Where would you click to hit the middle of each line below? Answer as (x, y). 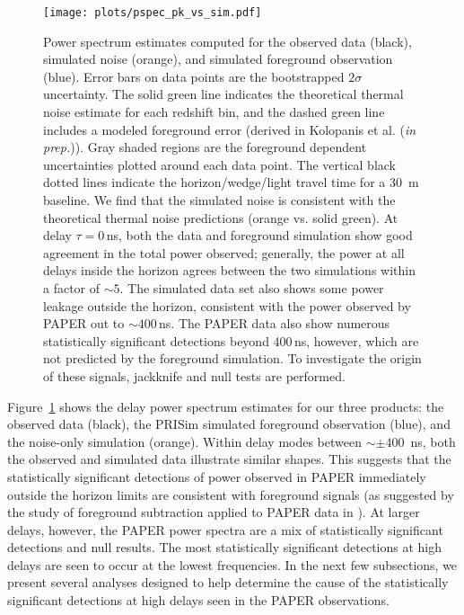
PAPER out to (84, 323)
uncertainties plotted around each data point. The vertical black (219, 164)
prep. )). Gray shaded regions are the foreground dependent (205, 147)
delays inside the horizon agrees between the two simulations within (229, 270)
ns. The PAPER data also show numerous (275, 323)
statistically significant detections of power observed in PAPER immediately (217, 476)
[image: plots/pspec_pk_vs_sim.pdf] (153, 13)
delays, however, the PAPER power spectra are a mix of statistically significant (225, 529)
